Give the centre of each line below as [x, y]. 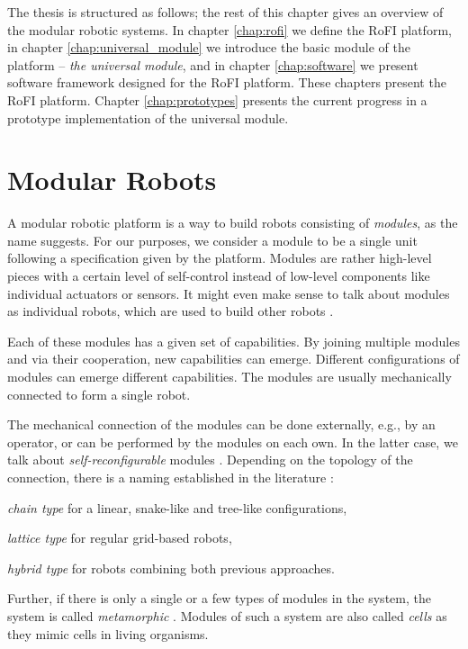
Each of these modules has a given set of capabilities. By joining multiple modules [234, 341]
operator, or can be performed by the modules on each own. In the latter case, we [233, 442]
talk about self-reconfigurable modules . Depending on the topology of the [210, 460]
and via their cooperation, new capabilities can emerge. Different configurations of [234, 359]
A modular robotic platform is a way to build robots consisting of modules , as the [233, 223]
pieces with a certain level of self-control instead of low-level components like [219, 276]
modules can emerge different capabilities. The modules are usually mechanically [229, 377]
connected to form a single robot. [99, 394]
